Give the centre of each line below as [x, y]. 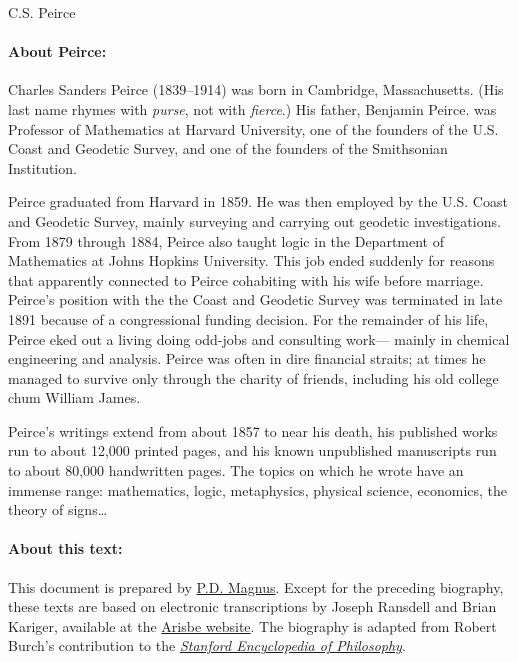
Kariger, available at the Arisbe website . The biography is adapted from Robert [252, 625]
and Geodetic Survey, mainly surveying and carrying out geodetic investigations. [254, 220]
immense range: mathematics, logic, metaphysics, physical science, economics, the [258, 489]
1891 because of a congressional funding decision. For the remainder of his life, [248, 318]
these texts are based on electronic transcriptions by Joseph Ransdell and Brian [252, 606]
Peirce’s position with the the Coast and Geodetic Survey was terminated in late [255, 299]
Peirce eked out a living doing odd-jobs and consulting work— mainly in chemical [259, 338]
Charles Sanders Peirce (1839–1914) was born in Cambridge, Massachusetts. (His [256, 89]
